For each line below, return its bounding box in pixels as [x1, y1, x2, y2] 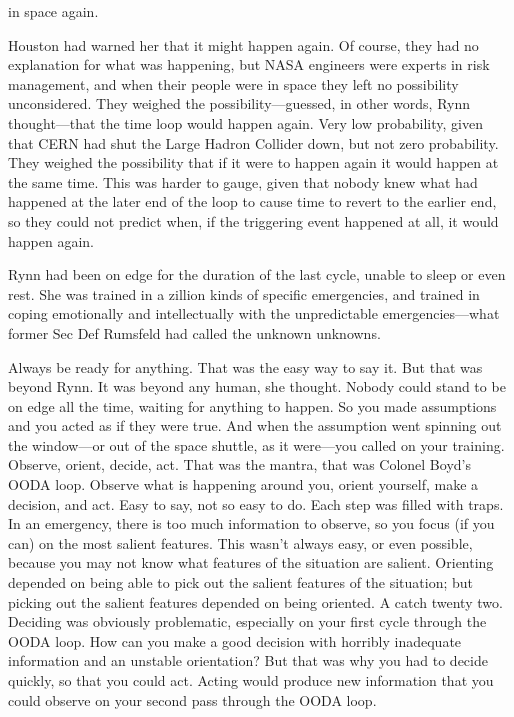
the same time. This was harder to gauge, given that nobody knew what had [8, 171, 478, 192]
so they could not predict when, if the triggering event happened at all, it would [8, 210, 499, 231]
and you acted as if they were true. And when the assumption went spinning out [8, 415, 502, 436]
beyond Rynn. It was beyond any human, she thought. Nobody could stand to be [8, 376, 506, 397]
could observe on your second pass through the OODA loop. [8, 689, 377, 710]
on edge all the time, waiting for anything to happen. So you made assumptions [8, 395, 497, 416]
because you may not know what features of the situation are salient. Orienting [8, 552, 494, 573]
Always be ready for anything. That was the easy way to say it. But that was [8, 356, 483, 377]
